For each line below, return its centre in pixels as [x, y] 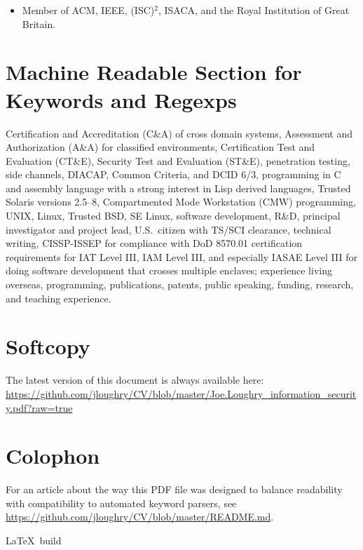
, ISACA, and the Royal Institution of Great [254, 10]
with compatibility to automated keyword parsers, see [121, 503]
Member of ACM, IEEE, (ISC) [88, 10]
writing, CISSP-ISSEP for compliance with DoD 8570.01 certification [154, 243]
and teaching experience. [59, 298]
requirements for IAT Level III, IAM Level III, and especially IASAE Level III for [181, 256]
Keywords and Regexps [121, 99]
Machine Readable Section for [154, 72]
